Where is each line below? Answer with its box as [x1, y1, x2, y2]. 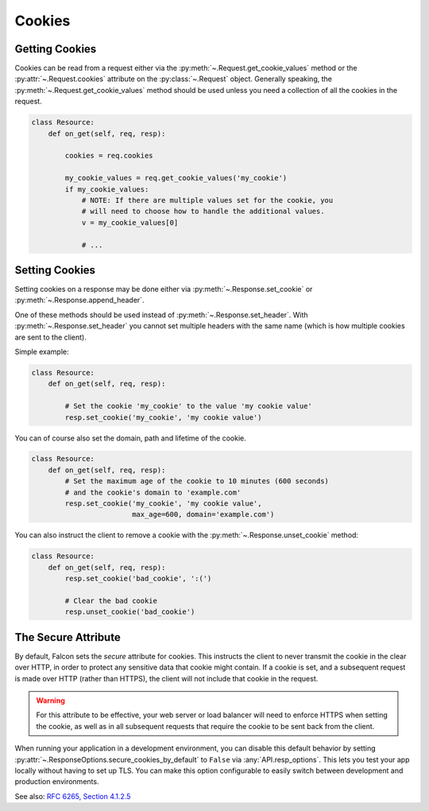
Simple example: [14, 347, 69, 356]
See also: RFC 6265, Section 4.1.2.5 [14, 791, 131, 801]
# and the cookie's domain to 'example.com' [64, 487, 242, 497]
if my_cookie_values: [64, 184, 149, 194]
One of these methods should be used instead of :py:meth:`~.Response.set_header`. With [14, 310, 309, 320]
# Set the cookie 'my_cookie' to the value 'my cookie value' [64, 402, 313, 411]
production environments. [14, 777, 99, 786]
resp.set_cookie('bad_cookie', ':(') [64, 574, 212, 584]
